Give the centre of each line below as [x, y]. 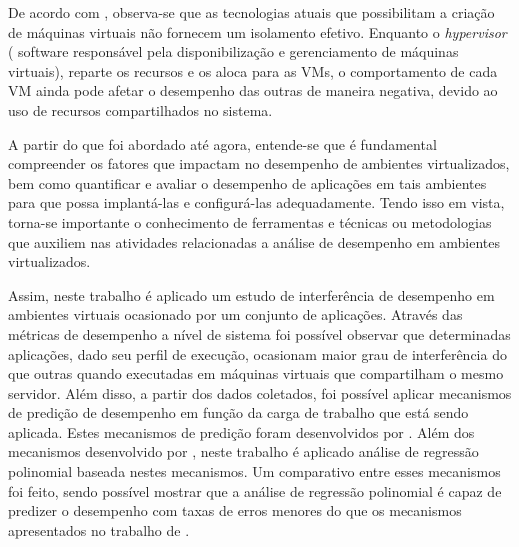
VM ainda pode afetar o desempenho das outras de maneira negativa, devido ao [253, 90]
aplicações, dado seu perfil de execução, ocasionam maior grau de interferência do [257, 353]
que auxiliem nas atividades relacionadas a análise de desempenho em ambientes [254, 241]
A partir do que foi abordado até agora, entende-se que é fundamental [222, 143]
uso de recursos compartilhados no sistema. [140, 109]
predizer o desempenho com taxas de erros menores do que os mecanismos [235, 510]
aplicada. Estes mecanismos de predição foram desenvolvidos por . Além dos [241, 431]
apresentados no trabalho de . [99, 529]
